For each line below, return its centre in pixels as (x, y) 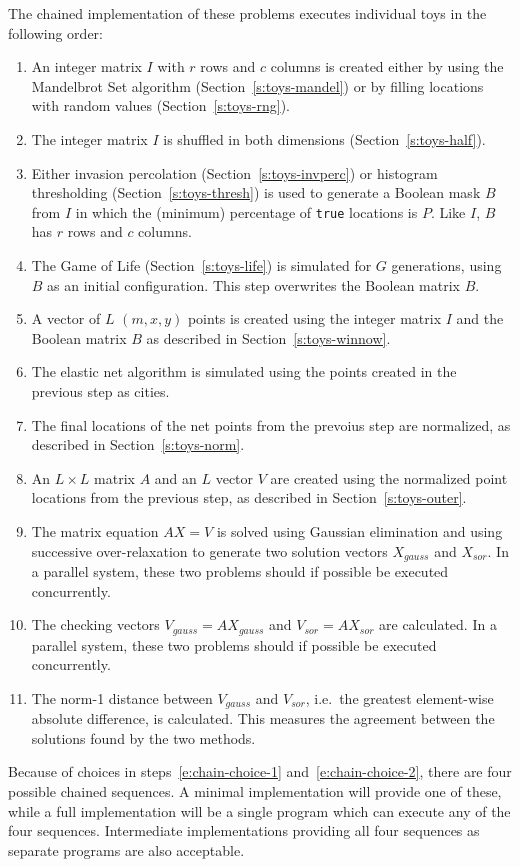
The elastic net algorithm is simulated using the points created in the (244, 371)
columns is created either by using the (387, 66)
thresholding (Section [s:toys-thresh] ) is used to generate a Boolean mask (256, 192)
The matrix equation (95, 530)
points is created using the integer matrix (314, 318)
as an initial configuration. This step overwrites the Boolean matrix (253, 284)
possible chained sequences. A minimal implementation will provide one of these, (255, 791)
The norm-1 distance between (122, 697)
